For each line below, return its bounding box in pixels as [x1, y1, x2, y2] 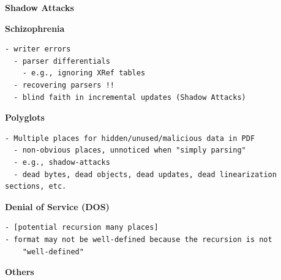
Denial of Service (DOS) [5, 200, 110, 213]
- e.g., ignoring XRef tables [22, 69, 146, 78]
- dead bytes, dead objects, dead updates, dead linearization [13, 170, 277, 179]
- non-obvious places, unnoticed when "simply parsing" [13, 146, 246, 155]
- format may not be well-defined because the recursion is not [5, 235, 272, 244]
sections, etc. [5, 182, 67, 191]
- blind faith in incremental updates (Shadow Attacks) [13, 93, 246, 102]
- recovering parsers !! [13, 80, 114, 89]
